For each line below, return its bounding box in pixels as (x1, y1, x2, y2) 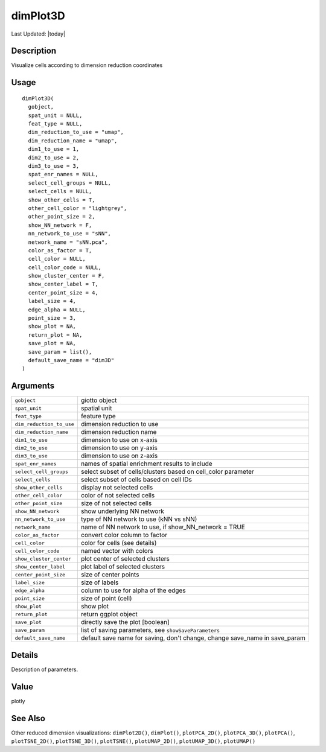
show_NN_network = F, (28, 221, 92, 229)
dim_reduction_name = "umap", (28, 137, 118, 144)
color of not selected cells (80, 491, 155, 500)
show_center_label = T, (28, 281, 99, 288)
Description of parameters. (11, 666, 78, 673)
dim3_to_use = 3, (28, 162, 80, 169)
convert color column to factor (80, 531, 168, 540)
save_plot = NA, (28, 340, 77, 347)
